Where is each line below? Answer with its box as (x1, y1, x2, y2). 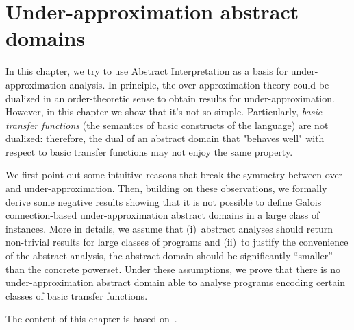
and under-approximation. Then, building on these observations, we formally (5, 181, 327, 196)
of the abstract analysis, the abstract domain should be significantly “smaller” (5, 248, 333, 263)
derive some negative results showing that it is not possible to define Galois (5, 194, 322, 209)
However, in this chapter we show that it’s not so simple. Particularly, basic (5, 104, 323, 119)
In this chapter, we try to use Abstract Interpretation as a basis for (5, 64, 288, 78)
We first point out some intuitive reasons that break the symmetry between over (5, 167, 343, 182)
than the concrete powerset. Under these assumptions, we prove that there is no (5, 261, 341, 276)
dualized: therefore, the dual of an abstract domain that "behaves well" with (5, 131, 325, 145)
